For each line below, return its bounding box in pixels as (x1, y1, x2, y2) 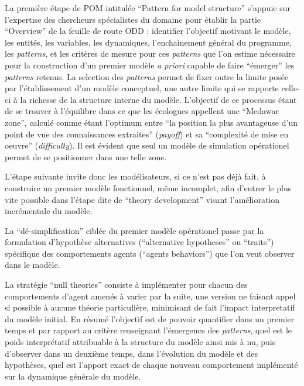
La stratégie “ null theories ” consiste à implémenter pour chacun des (5, 278, 248, 291)
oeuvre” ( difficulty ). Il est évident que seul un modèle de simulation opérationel (5, 139, 289, 151)
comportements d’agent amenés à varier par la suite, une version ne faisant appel (5, 289, 296, 302)
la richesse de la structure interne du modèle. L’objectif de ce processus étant (20, 93, 297, 105)
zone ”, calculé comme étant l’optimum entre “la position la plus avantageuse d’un (5, 116, 298, 128)
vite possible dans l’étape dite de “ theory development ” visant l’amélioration (5, 193, 280, 205)
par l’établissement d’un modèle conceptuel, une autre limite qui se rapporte (5, 82, 279, 94)
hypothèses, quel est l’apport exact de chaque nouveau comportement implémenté (5, 359, 298, 371)
